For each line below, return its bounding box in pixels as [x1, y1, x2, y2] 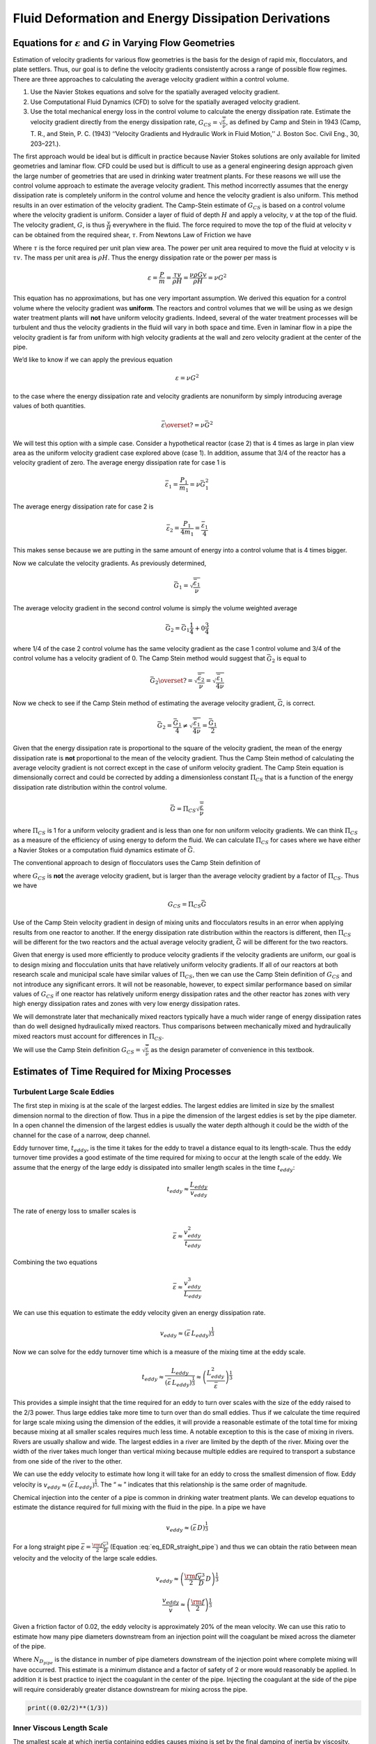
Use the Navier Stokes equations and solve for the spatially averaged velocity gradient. [30, 88, 280, 96]
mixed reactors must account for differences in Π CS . [13, 1032, 164, 1042]
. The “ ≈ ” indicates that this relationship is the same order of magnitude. [97, 1480, 308, 1489]
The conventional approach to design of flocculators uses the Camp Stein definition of [13, 859, 261, 867]
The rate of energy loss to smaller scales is [13, 1207, 136, 1215]
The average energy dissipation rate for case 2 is [13, 502, 154, 511]
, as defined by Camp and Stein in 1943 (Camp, [226, 118, 361, 126]
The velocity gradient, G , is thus [13, 220, 105, 229]
